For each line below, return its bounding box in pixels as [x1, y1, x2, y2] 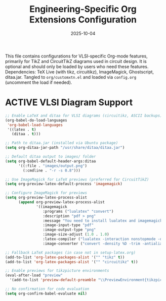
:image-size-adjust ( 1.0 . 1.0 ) [42, 232, 110, 237]
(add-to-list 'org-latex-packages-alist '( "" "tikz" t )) [5, 254, 125, 260]
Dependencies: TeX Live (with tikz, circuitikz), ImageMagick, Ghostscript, [5, 68, 154, 75]
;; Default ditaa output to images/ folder [5, 154, 96, 159]
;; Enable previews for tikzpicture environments [5, 268, 110, 273]
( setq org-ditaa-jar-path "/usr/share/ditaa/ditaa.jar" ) [5, 145, 125, 150]
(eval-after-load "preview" [5, 273, 63, 278]
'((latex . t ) [7, 127, 37, 132]
